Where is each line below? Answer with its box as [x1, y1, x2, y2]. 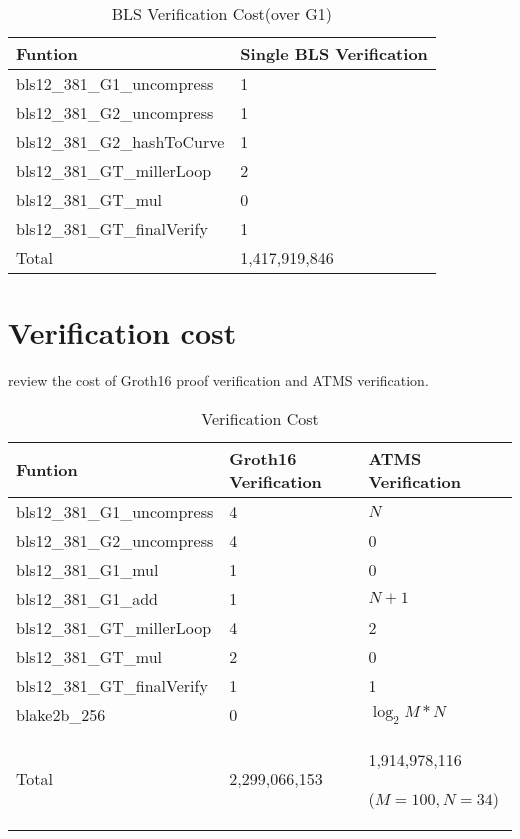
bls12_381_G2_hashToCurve [16, 130, 225, 153]
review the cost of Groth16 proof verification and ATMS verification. [8, 370, 429, 391]
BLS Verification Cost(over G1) [111, 2, 333, 25]
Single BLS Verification [240, 42, 428, 65]
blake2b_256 [16, 702, 106, 726]
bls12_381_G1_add [16, 586, 159, 610]
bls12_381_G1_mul [16, 557, 159, 581]
